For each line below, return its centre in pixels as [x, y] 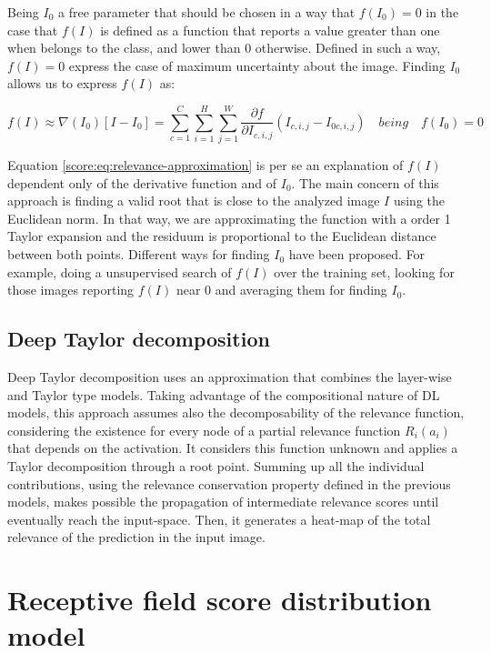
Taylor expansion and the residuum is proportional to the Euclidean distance [222, 236]
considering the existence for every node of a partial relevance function [204, 430]
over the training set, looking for [364, 271]
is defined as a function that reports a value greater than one [270, 30]
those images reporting [71, 290]
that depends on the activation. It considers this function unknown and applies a [233, 448]
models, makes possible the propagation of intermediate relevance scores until [223, 502]
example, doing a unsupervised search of [120, 271]
